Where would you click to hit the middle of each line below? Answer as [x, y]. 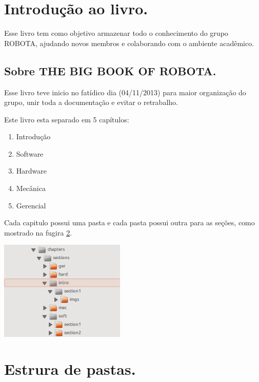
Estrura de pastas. [70, 369]
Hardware [31, 171]
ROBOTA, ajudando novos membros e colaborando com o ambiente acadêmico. [129, 43]
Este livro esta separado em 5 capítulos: [67, 119]
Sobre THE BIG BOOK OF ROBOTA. [110, 70]
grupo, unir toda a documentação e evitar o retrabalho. [91, 102]
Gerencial [31, 205]
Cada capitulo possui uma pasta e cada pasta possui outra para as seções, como [129, 222]
